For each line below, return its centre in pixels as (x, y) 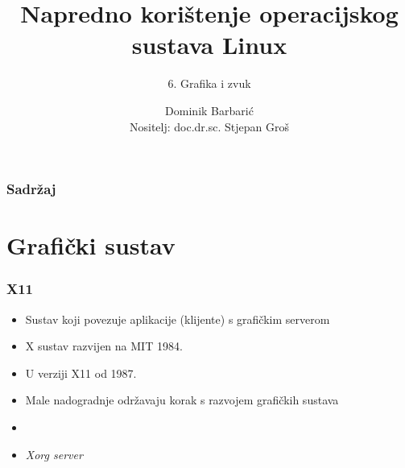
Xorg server (54, 454)
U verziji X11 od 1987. (81, 373)
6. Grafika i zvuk (209, 83)
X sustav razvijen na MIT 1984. (104, 346)
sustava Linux (209, 45)
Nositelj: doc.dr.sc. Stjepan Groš (209, 126)
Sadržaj (31, 189)
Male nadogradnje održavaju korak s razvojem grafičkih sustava (182, 400)
